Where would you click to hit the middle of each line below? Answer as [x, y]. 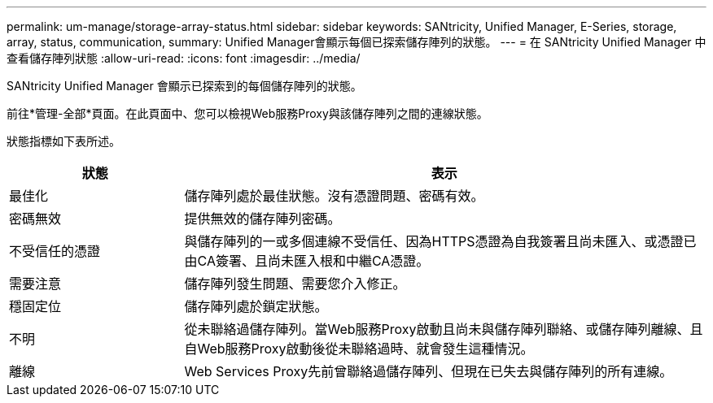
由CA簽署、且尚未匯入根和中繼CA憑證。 [307, 261]
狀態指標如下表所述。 [63, 141]
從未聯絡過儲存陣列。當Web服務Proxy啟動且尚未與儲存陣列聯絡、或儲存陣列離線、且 [444, 329]
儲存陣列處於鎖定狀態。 [256, 306]
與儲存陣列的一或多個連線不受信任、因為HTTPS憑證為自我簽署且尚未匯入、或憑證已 [440, 241]
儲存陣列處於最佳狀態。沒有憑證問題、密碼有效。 [334, 196]
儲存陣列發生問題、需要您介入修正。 [295, 284]
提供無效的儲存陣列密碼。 [262, 219]
